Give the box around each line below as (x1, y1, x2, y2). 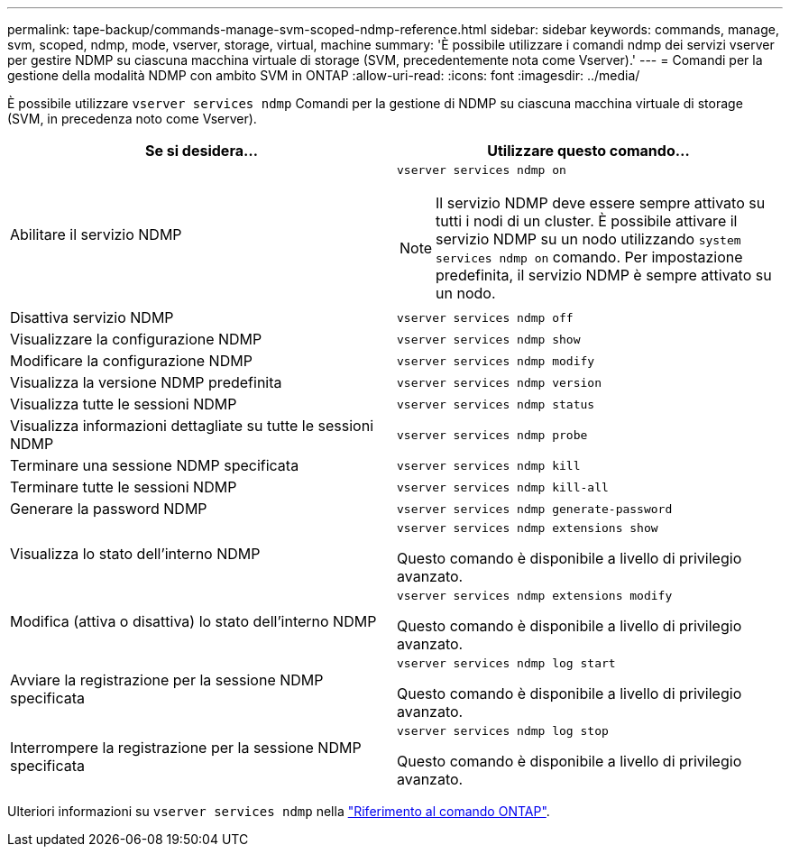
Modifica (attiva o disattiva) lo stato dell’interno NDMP (10, 611, 377, 630)
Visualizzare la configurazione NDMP (10, 330, 262, 348)
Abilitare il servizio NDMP (10, 225, 182, 243)
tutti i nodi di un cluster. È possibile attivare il (436, 212, 738, 230)
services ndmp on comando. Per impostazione (436, 248, 743, 266)
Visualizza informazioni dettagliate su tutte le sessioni (10, 417, 374, 435)
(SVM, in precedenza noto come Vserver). (7, 111, 257, 126)
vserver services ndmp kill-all (397, 480, 609, 494)
